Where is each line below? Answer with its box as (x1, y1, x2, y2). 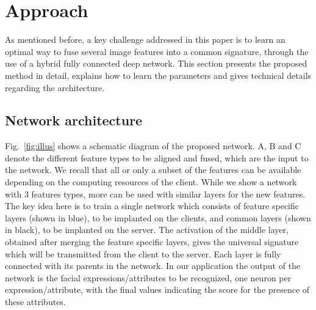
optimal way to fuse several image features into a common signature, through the (5, 45, 309, 57)
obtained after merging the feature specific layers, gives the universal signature (5, 235, 299, 248)
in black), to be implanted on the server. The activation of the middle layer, (5, 223, 289, 236)
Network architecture (5, 111, 143, 130)
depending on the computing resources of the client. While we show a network (5, 175, 297, 188)
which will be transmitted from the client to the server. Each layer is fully (5, 247, 281, 260)
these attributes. (5, 295, 66, 308)
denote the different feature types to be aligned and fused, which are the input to (5, 151, 309, 164)
